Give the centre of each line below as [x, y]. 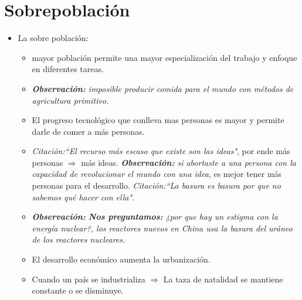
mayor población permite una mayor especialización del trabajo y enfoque [164, 57]
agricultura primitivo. [70, 100]
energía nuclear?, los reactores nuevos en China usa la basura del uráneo [162, 228]
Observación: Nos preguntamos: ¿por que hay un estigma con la [155, 217]
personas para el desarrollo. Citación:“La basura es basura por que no [156, 185]
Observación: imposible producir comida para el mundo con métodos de [163, 88]
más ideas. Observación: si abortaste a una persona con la [189, 162]
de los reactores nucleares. [79, 239]
